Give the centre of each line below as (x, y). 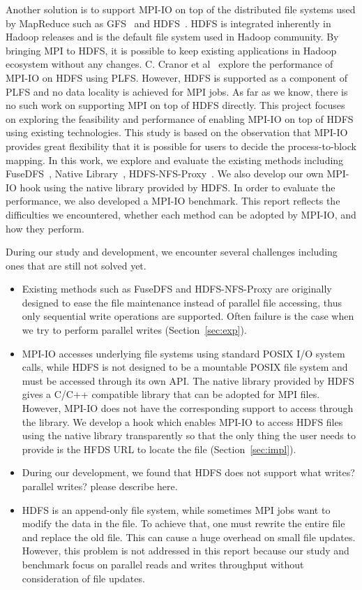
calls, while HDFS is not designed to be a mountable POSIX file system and (185, 367)
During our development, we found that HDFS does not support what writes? (188, 472)
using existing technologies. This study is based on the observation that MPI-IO (177, 132)
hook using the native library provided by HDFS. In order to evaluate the (178, 187)
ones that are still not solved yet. (76, 265)
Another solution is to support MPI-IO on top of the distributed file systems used (181, 9)
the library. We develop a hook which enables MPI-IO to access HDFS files (182, 421)
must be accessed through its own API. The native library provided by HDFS (188, 380)
